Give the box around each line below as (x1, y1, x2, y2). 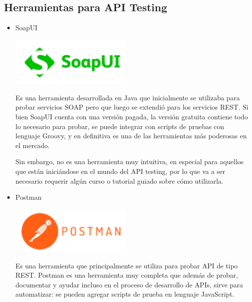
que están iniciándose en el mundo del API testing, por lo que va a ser (15, 166, 226, 176)
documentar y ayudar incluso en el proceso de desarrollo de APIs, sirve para (15, 279, 243, 289)
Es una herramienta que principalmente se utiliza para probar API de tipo (15, 260, 238, 270)
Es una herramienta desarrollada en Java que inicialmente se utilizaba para (15, 92, 240, 102)
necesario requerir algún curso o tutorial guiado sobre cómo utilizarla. (15, 175, 224, 186)
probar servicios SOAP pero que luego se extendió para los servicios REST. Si (15, 102, 249, 112)
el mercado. (15, 140, 50, 150)
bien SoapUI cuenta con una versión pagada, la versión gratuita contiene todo (15, 112, 248, 122)
